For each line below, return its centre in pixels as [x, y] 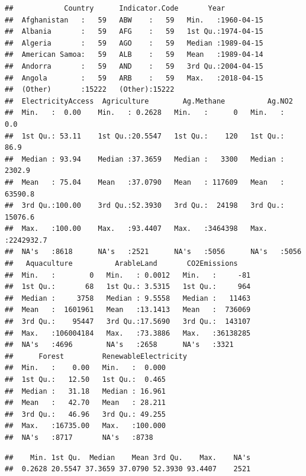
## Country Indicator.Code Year [115, 8]
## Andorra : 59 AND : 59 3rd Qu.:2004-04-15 [134, 66]
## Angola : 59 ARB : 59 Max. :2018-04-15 [134, 78]
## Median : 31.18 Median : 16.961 [86, 391]
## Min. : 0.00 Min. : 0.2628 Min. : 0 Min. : [145, 113]
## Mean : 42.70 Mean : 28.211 [86, 403]
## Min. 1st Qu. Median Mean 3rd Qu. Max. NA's [128, 457]
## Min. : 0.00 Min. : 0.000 [86, 368]
